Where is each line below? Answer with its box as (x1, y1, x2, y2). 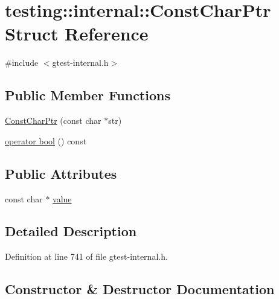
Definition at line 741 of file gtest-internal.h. (5, 250, 168, 263)
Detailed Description (5, 222, 137, 240)
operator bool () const (5, 134, 87, 147)
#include (5, 56, 39, 69)
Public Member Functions (5, 86, 170, 104)
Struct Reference (5, 21, 149, 46)
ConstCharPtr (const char (5, 114, 101, 127)
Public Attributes (5, 164, 117, 182)
